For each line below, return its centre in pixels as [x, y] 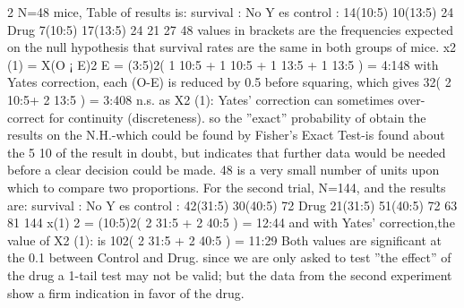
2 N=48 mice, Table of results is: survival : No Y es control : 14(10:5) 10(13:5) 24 [231, 12]
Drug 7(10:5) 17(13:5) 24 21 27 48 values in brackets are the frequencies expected [230, 29]
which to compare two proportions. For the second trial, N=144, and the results [227, 187]
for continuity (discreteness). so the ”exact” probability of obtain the [237, 117]
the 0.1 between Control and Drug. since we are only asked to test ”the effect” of [229, 257]
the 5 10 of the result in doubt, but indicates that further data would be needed [227, 152]
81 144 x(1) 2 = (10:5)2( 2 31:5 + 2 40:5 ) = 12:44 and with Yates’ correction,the [231, 222]
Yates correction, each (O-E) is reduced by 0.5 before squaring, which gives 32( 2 [229, 82]
